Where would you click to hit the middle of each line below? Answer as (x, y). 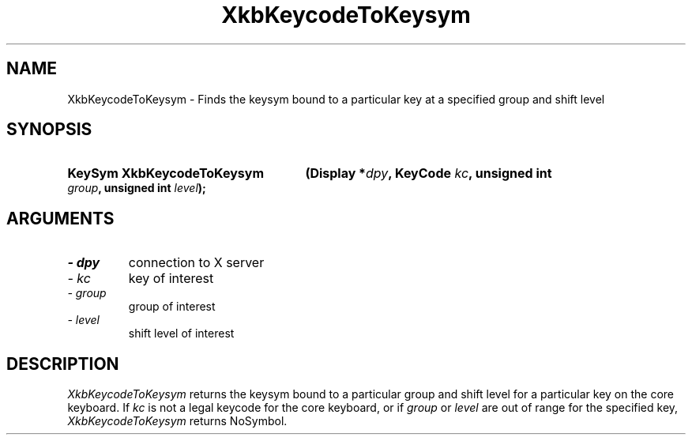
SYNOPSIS (49, 130)
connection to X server (196, 263)
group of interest (172, 307)
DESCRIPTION (63, 364)
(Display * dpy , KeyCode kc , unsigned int (429, 173)
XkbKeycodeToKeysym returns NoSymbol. (177, 421)
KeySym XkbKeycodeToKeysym (166, 173)
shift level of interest (181, 334)
